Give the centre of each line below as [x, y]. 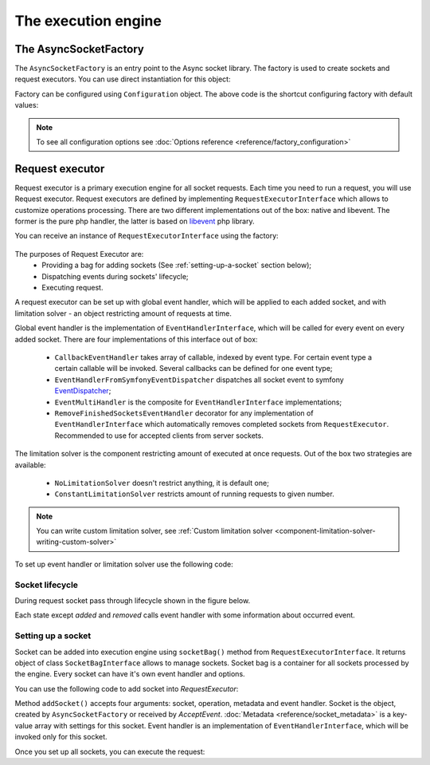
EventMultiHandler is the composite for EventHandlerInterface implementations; [198, 402]
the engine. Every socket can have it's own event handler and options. [130, 674]
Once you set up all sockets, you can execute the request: [110, 751]
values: [27, 105]
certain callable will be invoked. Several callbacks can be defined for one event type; [194, 369]
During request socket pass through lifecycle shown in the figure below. [133, 601]
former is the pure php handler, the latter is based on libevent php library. [135, 221]
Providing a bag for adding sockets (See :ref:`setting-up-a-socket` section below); [177, 265]
